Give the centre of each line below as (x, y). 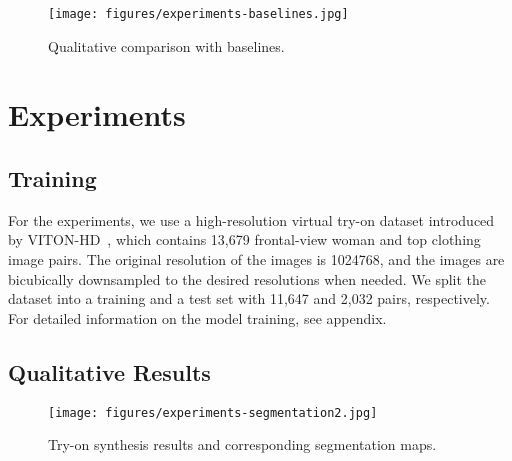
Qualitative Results (109, 371)
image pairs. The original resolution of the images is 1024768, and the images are (256, 259)
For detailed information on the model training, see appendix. (197, 317)
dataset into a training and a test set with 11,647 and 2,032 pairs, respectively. (249, 298)
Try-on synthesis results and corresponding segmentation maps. (242, 444)
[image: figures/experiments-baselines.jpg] (198, 14)
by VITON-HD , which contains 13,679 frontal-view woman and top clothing (244, 239)
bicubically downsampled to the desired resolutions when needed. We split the (247, 278)
